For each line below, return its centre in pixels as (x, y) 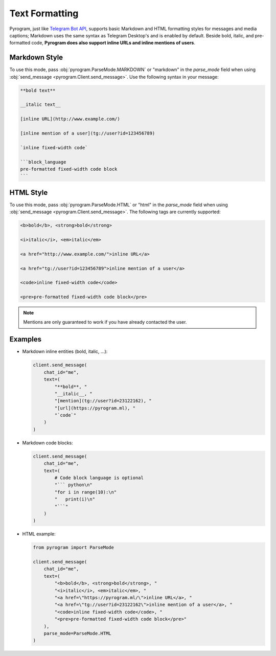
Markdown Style (36, 58)
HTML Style (29, 193)
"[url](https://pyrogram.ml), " (95, 408)
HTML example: (39, 534)
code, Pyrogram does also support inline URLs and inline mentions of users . (113, 43)
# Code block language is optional (99, 478)
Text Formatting (44, 13)
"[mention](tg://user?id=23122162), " (103, 401)
